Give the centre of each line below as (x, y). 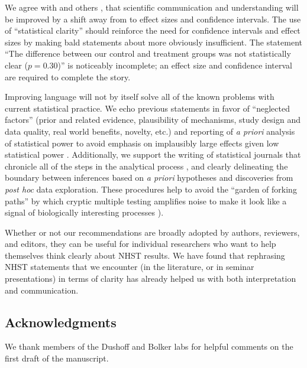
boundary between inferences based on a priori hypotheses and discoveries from (149, 178)
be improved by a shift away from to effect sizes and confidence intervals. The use (153, 19)
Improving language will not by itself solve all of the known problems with (140, 97)
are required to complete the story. (68, 76)
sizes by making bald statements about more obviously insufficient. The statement (153, 42)
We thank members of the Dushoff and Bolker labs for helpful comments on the (149, 346)
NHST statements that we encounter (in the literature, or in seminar (130, 267)
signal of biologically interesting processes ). (84, 212)
